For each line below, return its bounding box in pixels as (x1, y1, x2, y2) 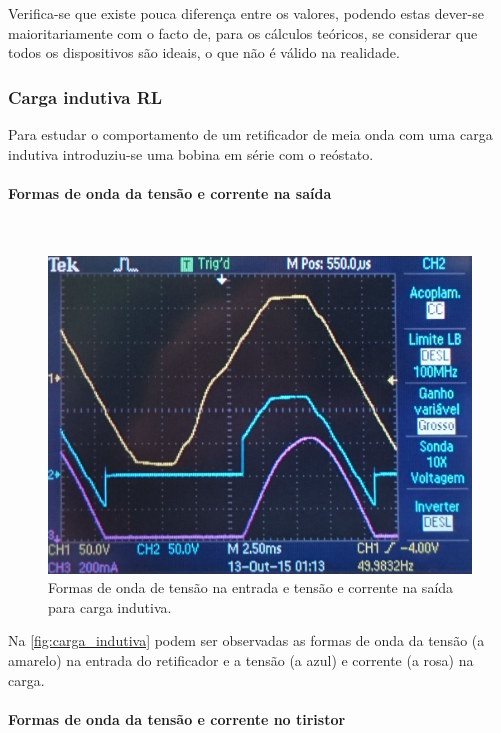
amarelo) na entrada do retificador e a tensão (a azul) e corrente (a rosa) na (8, 649, 474, 670)
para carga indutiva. (48, 596, 172, 617)
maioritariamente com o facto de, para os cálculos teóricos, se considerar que (8, 22, 478, 43)
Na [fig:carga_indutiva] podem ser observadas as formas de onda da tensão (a (8, 630, 485, 651)
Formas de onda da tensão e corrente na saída (8, 182, 332, 203)
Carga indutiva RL (8, 84, 163, 109)
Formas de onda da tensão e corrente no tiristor (8, 708, 346, 729)
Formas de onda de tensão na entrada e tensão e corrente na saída (48, 577, 454, 598)
